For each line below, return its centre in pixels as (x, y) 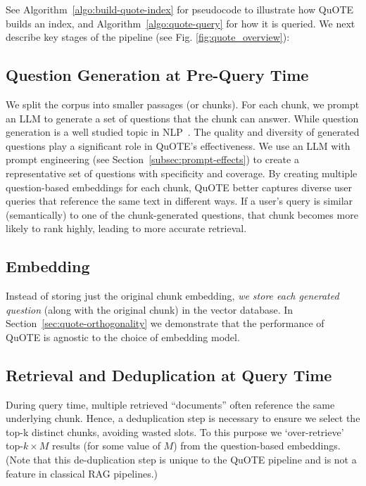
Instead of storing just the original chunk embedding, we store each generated (172, 296)
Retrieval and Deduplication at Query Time (169, 375)
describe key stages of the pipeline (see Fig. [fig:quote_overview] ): (148, 37)
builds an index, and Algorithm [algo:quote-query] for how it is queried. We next (181, 23)
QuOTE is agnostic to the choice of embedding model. (123, 337)
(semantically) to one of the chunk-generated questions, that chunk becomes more (182, 214)
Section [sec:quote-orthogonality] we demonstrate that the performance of (165, 323)
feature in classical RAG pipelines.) (82, 473)
